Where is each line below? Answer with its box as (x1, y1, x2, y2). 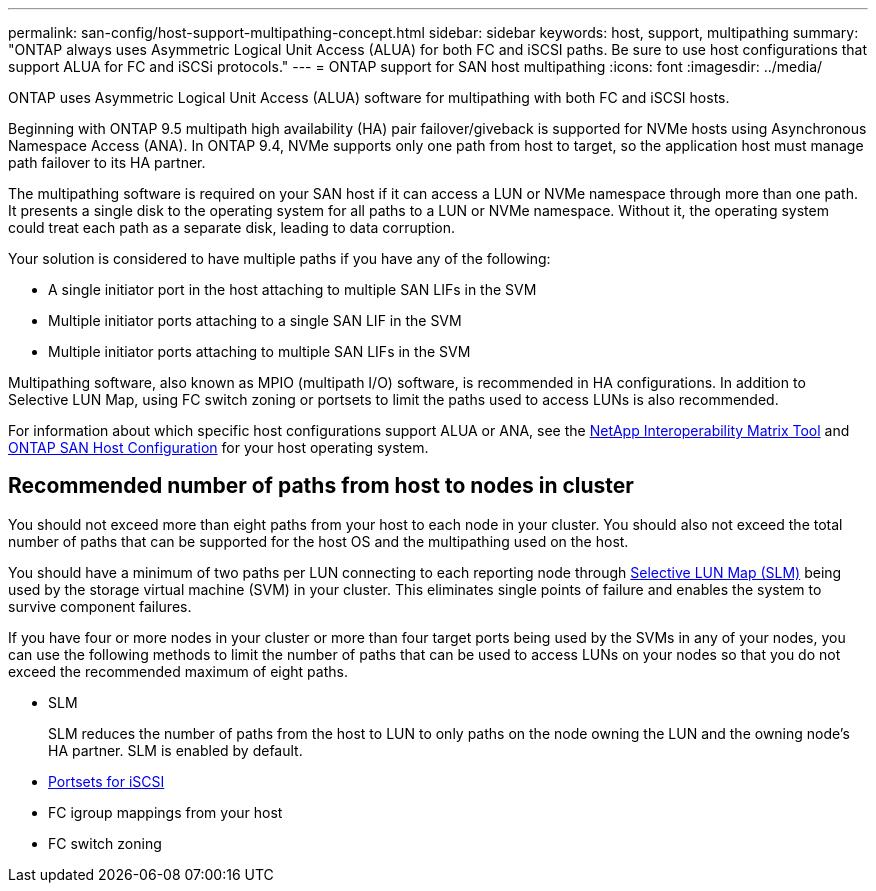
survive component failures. (8, 597, 192, 615)
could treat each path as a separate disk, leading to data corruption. (8, 219, 456, 236)
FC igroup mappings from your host (48, 803, 283, 821)
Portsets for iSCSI (48, 772, 165, 790)
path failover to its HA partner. (8, 154, 206, 171)
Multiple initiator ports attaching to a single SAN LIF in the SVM (48, 312, 462, 329)
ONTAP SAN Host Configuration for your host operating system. (8, 439, 429, 456)
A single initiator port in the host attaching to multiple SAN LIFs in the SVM (48, 281, 537, 298)
